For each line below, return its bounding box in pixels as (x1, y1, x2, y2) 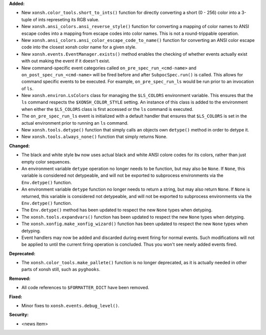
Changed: (9, 143, 30, 149)
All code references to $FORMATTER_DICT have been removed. (21, 285, 150, 291)
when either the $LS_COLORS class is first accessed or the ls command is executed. (21, 106, 194, 112)
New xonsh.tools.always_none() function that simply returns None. (21, 134, 167, 140)
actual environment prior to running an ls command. (21, 120, 129, 126)
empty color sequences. (21, 159, 71, 165)
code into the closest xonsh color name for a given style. (21, 44, 137, 50)
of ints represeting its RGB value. (33, 16, 100, 22)
